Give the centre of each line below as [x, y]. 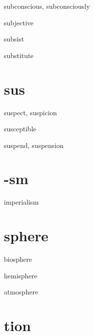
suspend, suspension [34, 145]
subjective [19, 22]
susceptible [20, 129]
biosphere [18, 259]
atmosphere [21, 292]
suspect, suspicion [30, 112]
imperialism [21, 202]
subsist [14, 39]
